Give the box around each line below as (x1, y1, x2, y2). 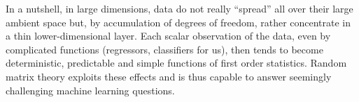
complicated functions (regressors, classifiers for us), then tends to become (6, 42, 323, 56)
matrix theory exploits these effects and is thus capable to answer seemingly (6, 69, 332, 83)
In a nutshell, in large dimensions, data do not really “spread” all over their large (6, 1, 353, 15)
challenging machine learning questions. (6, 83, 175, 97)
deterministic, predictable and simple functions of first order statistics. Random (6, 56, 347, 70)
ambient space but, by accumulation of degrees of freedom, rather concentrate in (6, 15, 351, 29)
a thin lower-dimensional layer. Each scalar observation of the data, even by (6, 28, 331, 43)
